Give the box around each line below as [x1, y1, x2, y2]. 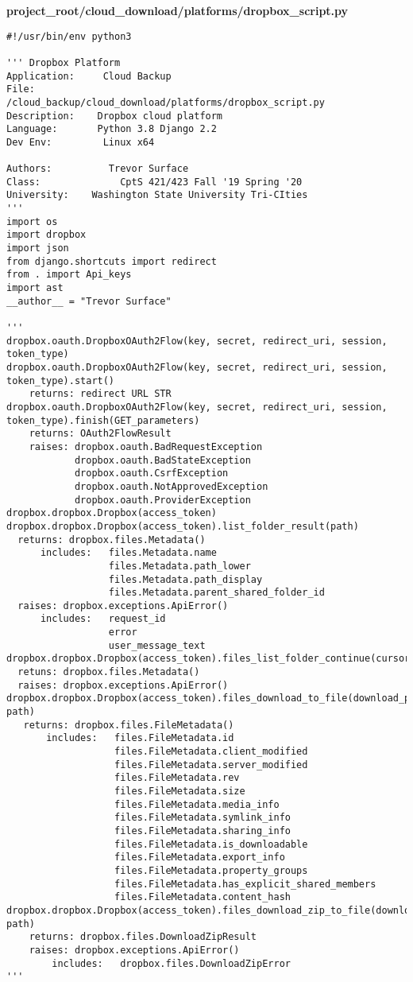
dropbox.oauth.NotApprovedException [74, 480, 268, 492]
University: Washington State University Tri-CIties [6, 189, 308, 201]
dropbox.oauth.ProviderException [74, 494, 251, 506]
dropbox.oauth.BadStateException [74, 454, 251, 466]
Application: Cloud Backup [6, 70, 172, 82]
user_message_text [108, 639, 206, 651]
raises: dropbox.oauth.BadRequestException [29, 441, 263, 452]
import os [6, 215, 58, 227]
